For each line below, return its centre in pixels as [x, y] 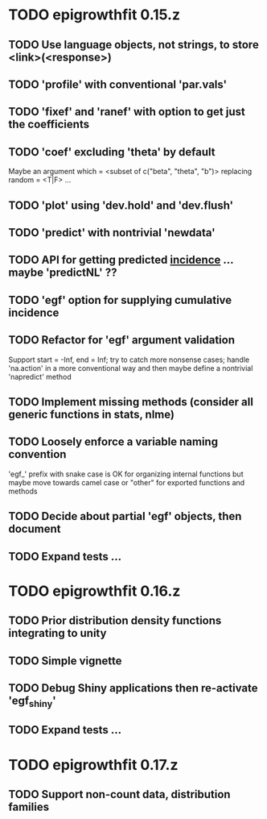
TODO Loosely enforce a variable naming [113, 442]
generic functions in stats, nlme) [92, 414]
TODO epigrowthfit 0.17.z [93, 765]
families [29, 807]
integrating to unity [58, 633]
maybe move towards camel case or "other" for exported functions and [127, 482]
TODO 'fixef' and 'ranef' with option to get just [127, 112]
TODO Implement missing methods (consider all [131, 402]
